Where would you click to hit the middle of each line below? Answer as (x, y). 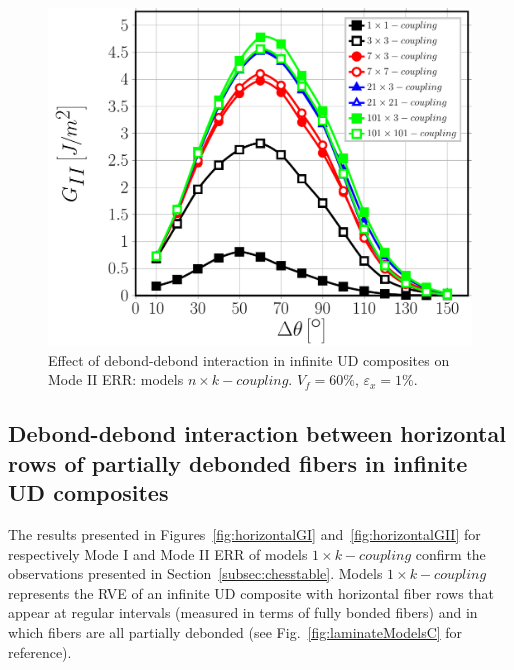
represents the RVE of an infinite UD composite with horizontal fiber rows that (251, 592)
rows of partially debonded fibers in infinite (238, 462)
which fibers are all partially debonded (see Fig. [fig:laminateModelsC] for (235, 632)
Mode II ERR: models (116, 379)
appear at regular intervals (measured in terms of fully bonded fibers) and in (243, 612)
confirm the (450, 553)
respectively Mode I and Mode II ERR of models (158, 553)
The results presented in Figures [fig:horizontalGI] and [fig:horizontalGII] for (244, 534)
